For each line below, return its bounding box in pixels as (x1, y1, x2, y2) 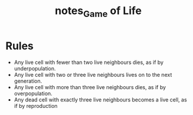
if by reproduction (14, 102, 58, 109)
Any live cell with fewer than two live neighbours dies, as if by (14, 59, 164, 66)
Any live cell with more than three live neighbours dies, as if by (14, 83, 166, 90)
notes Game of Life (55, 4, 142, 19)
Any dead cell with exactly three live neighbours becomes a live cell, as (14, 96, 187, 103)
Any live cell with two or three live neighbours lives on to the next (14, 71, 172, 78)
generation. (14, 77, 42, 84)
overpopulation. (14, 90, 52, 97)
